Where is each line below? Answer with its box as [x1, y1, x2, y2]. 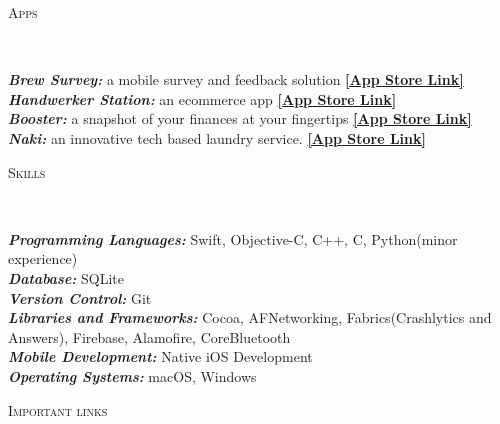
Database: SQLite [8, 267, 125, 288]
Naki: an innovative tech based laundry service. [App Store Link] [8, 127, 426, 148]
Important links [8, 399, 108, 420]
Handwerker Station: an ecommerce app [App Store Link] [8, 88, 397, 109]
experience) [8, 248, 78, 269]
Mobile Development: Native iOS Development [8, 346, 313, 367]
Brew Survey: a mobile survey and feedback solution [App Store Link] [8, 69, 464, 90]
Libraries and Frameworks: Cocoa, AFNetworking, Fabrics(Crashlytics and [8, 307, 492, 328]
